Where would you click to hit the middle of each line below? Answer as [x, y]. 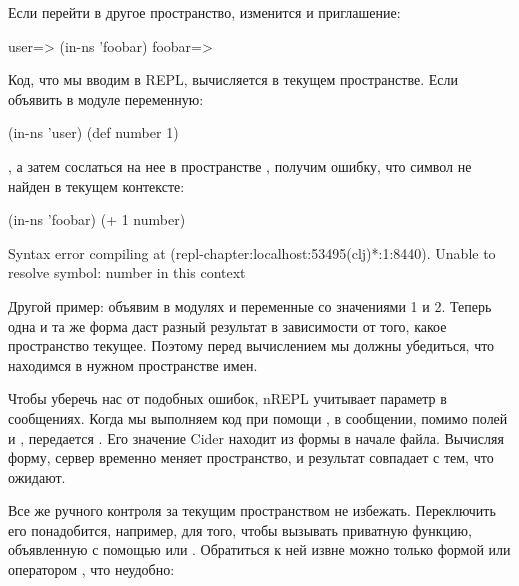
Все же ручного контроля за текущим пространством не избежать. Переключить [252, 510]
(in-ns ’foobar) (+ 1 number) [97, 219]
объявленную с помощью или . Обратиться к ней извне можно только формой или [259, 549]
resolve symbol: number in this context [127, 272]
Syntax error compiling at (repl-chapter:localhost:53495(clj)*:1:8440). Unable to [252, 252]
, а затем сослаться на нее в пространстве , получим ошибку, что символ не [240, 165]
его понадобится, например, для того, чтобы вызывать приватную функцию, [240, 529]
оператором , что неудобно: [91, 569]
